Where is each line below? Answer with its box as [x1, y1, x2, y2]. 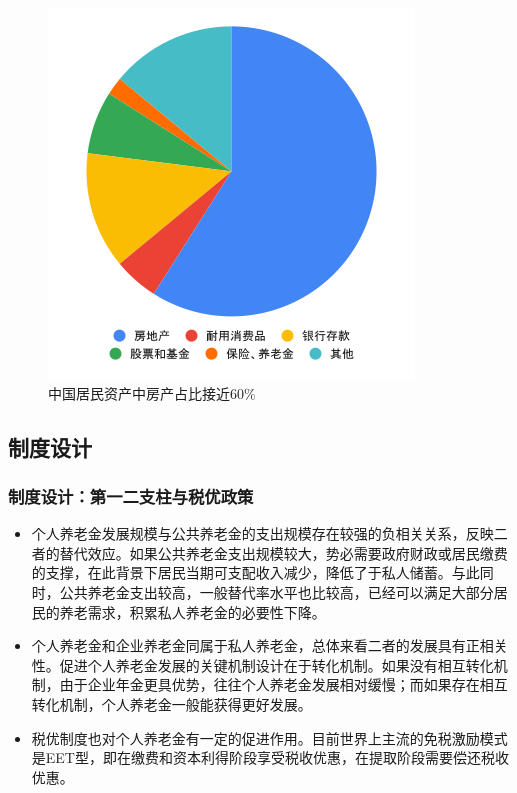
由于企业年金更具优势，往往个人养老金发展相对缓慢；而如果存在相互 [59, 674, 508, 695]
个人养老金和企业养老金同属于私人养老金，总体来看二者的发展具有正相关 [31, 635, 508, 656]
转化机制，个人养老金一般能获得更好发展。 [31, 693, 312, 714]
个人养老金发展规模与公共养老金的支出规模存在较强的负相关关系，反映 [31, 523, 494, 544]
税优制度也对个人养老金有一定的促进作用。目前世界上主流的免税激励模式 [31, 727, 508, 748]
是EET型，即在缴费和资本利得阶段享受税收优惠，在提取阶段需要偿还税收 [31, 747, 509, 768]
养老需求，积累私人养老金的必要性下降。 [59, 601, 326, 622]
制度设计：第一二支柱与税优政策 [8, 483, 254, 508]
